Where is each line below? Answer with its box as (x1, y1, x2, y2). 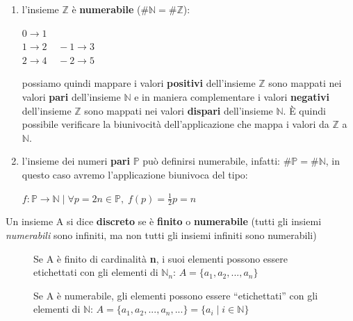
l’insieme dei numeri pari (22, 154, 130, 168)
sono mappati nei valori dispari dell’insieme (84, 103, 273, 117)
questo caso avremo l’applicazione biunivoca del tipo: (22, 167, 248, 181)
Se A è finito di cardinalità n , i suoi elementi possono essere (33, 251, 288, 265)
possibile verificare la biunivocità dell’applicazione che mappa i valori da (22, 117, 329, 131)
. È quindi (283, 103, 326, 117)
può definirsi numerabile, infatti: (142, 154, 281, 168)
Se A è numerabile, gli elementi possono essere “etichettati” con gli (33, 288, 318, 302)
